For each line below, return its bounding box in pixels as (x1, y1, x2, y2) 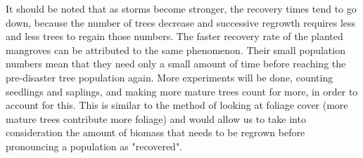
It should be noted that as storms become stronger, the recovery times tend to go (6, 1, 357, 15)
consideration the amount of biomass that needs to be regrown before (6, 125, 305, 140)
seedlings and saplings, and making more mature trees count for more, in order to (6, 84, 358, 98)
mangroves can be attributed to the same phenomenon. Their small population (6, 42, 345, 57)
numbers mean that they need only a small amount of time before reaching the (6, 56, 346, 71)
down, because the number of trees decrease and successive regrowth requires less (6, 15, 356, 29)
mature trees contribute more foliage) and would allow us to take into (6, 111, 306, 126)
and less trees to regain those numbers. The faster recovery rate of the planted (6, 29, 343, 44)
